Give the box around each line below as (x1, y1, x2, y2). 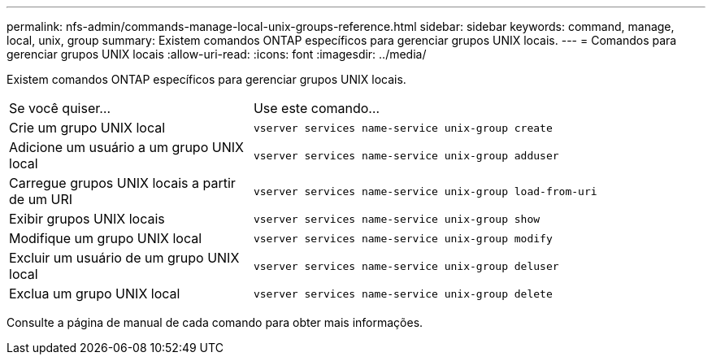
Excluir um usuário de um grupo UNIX (9, 250, 240, 266)
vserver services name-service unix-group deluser (253, 259, 559, 272)
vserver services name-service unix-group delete (253, 287, 553, 300)
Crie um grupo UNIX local (9, 120, 166, 136)
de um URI (9, 191, 73, 207)
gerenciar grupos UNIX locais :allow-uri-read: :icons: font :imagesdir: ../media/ (7, 47, 427, 61)
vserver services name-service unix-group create (253, 121, 553, 134)
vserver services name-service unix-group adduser (253, 149, 559, 162)
